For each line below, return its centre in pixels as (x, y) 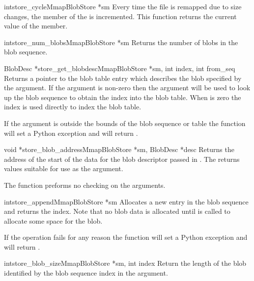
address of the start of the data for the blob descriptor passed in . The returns (122, 159)
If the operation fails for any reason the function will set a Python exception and (126, 237)
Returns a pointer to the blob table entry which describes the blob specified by (123, 78)
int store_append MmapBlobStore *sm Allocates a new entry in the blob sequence (126, 201)
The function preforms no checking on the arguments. (85, 185)
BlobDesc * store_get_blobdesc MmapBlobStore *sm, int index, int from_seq (120, 68)
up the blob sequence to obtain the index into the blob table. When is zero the (123, 97)
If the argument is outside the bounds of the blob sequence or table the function (125, 123)
